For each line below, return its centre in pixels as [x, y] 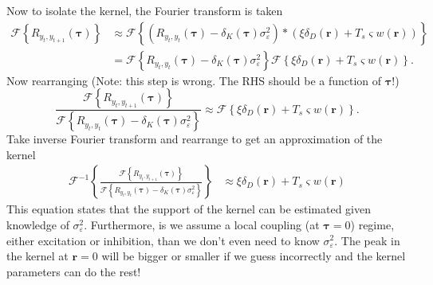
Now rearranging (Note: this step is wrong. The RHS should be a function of [194, 80]
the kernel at [37, 256]
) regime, [372, 224]
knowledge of [38, 224]
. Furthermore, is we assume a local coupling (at [202, 224]
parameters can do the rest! [74, 271]
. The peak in [367, 240]
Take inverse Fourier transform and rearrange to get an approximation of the [195, 139]
